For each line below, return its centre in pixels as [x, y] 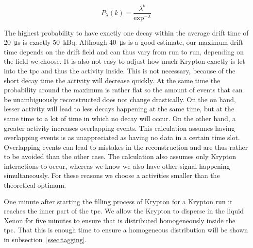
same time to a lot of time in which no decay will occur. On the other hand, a [120, 118]
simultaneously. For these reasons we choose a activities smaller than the [112, 175]
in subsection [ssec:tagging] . [45, 239]
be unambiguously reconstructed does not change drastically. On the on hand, [120, 99]
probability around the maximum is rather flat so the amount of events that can [123, 90]
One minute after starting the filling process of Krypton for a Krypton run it [118, 201]
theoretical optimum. [35, 185]
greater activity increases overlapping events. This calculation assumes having [119, 128]
